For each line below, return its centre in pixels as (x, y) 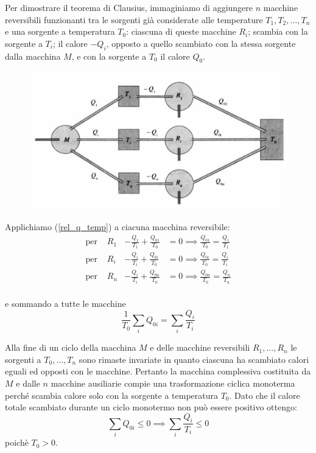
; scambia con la (278, 31)
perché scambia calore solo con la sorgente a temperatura (111, 395)
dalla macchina (33, 56)
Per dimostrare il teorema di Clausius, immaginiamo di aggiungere (129, 7)
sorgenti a (23, 359)
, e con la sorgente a (109, 56)
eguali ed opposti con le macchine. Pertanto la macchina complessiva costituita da (158, 371)
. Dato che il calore (265, 395)
